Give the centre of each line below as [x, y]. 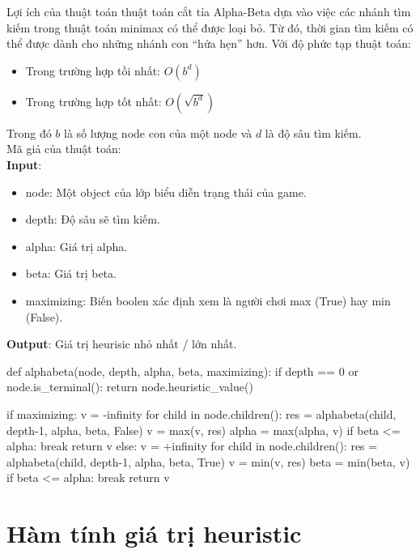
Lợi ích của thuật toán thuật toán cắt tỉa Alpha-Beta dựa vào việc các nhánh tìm [209, 11]
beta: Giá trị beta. [71, 273]
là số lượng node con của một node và [158, 132]
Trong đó [29, 132]
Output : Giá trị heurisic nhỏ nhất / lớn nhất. [122, 344]
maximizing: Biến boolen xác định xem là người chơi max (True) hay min [208, 300]
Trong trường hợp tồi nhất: [93, 70]
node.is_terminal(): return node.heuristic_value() [130, 387]
